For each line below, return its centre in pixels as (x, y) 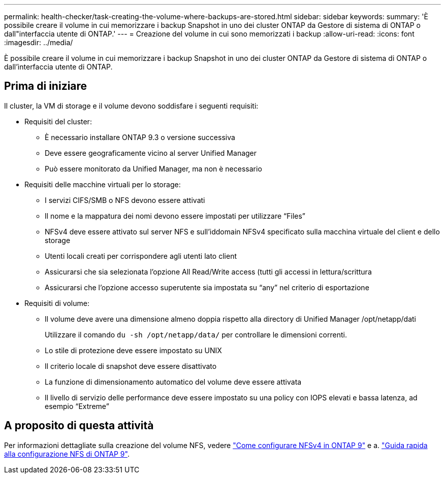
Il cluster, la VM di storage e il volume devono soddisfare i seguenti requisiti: (131, 106)
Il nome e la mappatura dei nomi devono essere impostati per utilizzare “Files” (175, 216)
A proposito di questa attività (79, 426)
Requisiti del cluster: (58, 121)
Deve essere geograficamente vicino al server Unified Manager (151, 153)
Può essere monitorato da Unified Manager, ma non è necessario (153, 168)
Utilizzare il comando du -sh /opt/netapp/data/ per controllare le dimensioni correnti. (196, 334)
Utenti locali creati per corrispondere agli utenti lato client (141, 256)
